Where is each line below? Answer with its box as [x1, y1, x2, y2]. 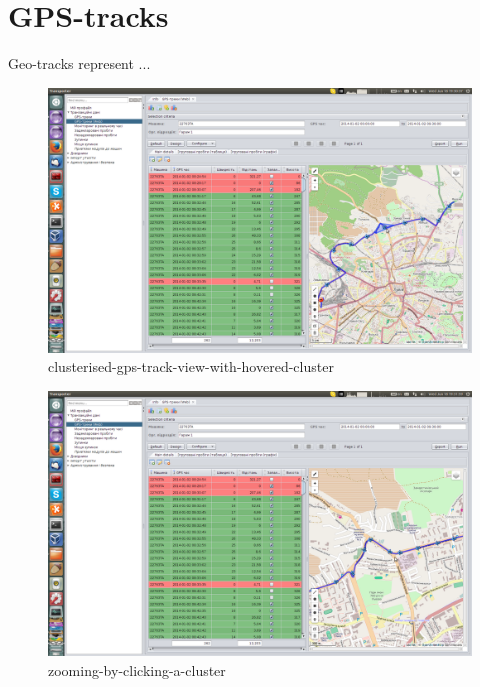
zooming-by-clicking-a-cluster [48, 659, 226, 680]
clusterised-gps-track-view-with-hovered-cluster [48, 356, 334, 377]
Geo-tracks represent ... [8, 53, 151, 74]
